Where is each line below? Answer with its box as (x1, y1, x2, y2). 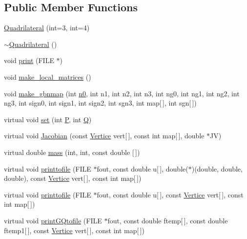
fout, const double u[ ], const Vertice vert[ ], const (97, 189, 244, 199)
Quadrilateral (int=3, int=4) (4, 22, 90, 33)
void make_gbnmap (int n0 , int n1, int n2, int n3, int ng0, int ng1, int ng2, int (4, 88, 240, 98)
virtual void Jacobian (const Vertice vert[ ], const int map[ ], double (4, 130, 205, 141)
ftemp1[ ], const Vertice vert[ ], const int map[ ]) (4, 225, 145, 235)
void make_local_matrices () (4, 71, 91, 82)
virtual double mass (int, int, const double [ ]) (4, 147, 140, 157)
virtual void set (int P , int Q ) (4, 114, 92, 124)
